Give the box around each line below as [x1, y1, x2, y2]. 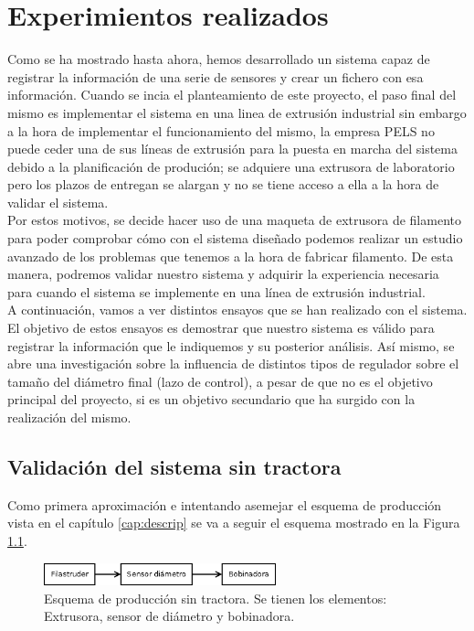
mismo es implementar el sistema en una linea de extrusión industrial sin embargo [7, 102, 467, 122]
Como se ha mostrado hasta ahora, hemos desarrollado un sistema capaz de [7, 49, 430, 69]
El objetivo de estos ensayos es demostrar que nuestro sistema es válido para [7, 318, 435, 337]
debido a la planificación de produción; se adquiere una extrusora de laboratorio [7, 156, 455, 176]
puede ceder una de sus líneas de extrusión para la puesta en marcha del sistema [7, 139, 458, 158]
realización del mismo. [7, 408, 132, 426]
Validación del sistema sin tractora [7, 452, 342, 480]
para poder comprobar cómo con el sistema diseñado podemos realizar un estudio [7, 229, 463, 248]
